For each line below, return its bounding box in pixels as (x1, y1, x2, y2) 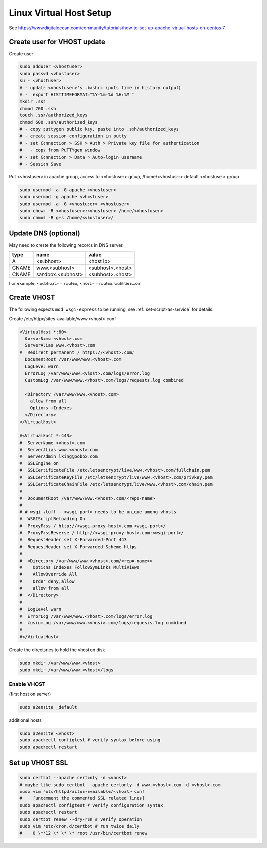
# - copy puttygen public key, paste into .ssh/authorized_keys (19, 126, 179, 132)
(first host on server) (9, 691, 51, 697)
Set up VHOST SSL (9, 759, 68, 767)
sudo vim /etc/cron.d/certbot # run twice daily (19, 823, 140, 829)
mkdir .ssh (19, 99, 46, 104)
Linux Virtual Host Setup (9, 7, 112, 18)
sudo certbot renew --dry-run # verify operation (19, 816, 142, 822)
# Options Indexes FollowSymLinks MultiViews (19, 565, 140, 570)
